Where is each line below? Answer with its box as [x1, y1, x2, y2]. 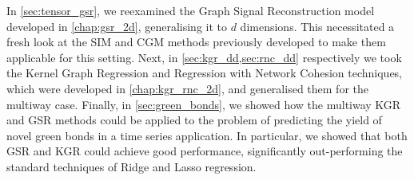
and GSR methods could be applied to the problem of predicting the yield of [6, 112, 382, 128]
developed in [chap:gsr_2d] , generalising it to [6, 18, 227, 34]
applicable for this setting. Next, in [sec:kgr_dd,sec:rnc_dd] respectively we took [6, 49, 402, 65]
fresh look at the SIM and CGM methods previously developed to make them [6, 33, 386, 50]
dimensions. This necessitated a [240, 18, 395, 34]
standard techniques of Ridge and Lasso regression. [6, 158, 257, 174]
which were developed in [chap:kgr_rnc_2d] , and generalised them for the [6, 80, 368, 96]
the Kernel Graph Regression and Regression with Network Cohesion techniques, [6, 65, 403, 81]
